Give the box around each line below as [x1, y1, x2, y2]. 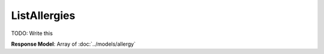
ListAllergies [11, 9, 76, 22]
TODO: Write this [11, 30, 53, 37]
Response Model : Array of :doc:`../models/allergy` [11, 40, 136, 47]
